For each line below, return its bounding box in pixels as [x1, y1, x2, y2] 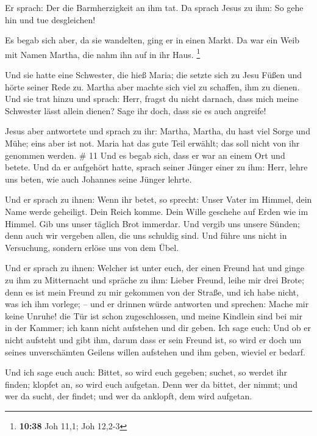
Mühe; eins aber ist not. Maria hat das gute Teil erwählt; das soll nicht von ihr [5, 137, 300, 149]
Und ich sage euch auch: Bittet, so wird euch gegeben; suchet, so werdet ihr [5, 366, 287, 379]
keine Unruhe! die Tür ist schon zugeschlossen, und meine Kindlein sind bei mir [5, 309, 302, 322]
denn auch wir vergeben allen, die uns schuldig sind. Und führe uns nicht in [5, 229, 287, 242]
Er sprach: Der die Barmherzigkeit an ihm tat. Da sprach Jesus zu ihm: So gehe [5, 1, 304, 13]
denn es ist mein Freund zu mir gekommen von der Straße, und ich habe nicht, [5, 285, 299, 298]
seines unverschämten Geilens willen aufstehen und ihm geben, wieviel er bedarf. [5, 345, 305, 358]
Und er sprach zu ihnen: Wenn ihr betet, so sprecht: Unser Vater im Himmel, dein [5, 193, 312, 206]
